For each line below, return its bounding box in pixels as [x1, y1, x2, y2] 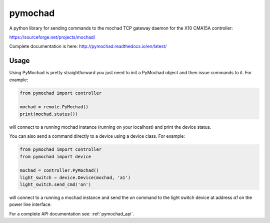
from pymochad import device [19, 153, 91, 159]
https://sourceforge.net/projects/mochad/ [9, 34, 95, 40]
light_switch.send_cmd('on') [19, 182, 91, 187]
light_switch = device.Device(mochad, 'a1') [19, 174, 131, 180]
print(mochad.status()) [19, 111, 78, 117]
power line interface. [9, 201, 52, 207]
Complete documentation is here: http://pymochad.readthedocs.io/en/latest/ [9, 43, 167, 50]
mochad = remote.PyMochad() [19, 104, 88, 110]
